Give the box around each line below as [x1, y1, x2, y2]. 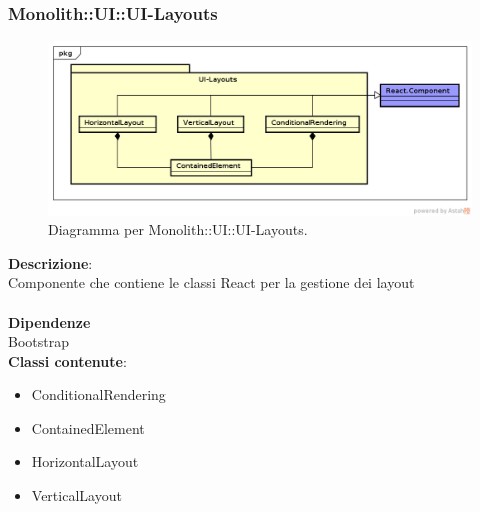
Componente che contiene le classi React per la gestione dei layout [8, 272, 415, 293]
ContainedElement [31, 417, 145, 438]
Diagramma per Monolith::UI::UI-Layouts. [48, 219, 308, 240]
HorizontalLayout [31, 451, 139, 472]
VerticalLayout [31, 485, 122, 506]
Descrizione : [8, 252, 93, 273]
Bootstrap [8, 331, 69, 352]
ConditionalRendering [31, 384, 166, 405]
